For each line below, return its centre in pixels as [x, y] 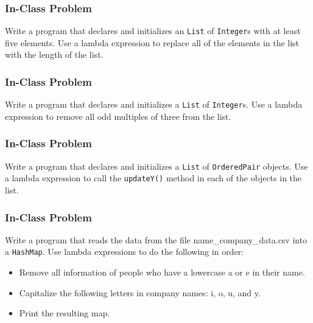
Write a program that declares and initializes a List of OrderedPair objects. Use [156, 166]
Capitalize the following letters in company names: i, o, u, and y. [140, 292]
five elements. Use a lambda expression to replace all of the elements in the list [152, 42]
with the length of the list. [54, 54]
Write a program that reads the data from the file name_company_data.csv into [156, 239]
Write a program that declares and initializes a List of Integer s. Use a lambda [154, 104]
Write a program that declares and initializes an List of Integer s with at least [153, 31]
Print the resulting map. [65, 313]
